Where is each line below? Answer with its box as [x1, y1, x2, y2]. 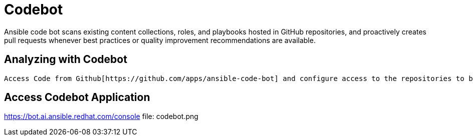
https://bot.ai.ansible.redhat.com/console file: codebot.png [4, 112, 198, 121]
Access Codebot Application [4, 91, 150, 104]
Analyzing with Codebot [4, 53, 127, 66]
